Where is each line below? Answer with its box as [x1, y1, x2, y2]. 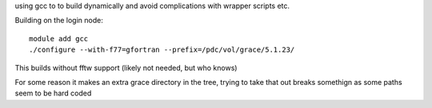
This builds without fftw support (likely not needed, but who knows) [14, 63, 238, 72]
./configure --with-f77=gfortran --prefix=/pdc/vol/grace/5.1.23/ [29, 45, 295, 55]
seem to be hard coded [14, 88, 92, 98]
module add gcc [29, 34, 89, 43]
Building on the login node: [14, 16, 103, 25]
